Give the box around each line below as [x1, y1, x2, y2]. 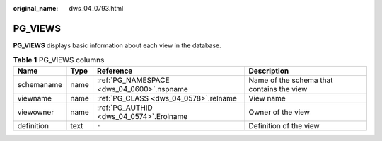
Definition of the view [248, 120, 320, 130]
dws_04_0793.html [69, 4, 124, 12]
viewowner [17, 107, 54, 117]
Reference [96, 66, 133, 76]
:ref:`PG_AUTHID [96, 103, 154, 113]
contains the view [248, 84, 308, 94]
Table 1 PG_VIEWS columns [13, 55, 105, 65]
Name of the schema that [248, 75, 333, 85]
